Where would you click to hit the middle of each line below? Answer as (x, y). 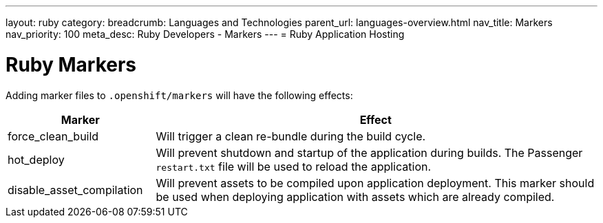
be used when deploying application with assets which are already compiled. (355, 197)
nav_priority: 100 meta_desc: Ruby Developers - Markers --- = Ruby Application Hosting (205, 34)
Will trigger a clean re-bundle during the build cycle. (291, 136)
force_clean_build (53, 136)
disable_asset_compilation (75, 190)
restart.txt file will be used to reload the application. (294, 166)
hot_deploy (36, 159)
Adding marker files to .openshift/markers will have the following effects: (179, 95)
